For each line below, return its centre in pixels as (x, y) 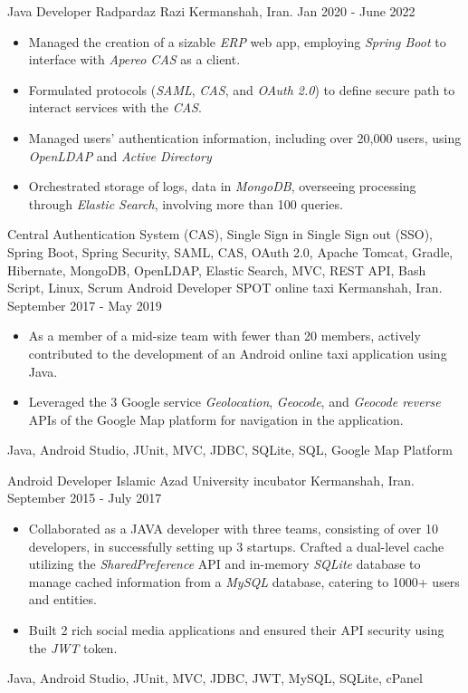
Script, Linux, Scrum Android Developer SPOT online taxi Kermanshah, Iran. (225, 288)
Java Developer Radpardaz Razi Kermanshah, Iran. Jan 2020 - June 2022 (211, 11)
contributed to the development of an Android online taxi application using (238, 353)
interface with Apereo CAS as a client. (134, 59)
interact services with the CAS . (115, 107)
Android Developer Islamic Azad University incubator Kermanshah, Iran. (211, 480)
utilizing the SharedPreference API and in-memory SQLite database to (224, 564)
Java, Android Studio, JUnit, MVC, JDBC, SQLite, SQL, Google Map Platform (230, 450)
